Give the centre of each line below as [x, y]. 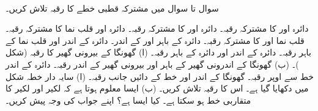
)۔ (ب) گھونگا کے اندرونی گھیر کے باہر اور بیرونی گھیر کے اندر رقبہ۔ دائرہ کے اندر [152, 64]
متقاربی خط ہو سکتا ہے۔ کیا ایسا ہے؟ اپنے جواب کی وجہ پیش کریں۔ [128, 100]
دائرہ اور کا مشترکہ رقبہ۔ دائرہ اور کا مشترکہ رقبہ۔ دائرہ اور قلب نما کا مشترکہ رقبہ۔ [157, 28]
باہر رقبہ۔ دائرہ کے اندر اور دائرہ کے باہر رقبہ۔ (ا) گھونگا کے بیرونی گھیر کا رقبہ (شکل [158, 52]
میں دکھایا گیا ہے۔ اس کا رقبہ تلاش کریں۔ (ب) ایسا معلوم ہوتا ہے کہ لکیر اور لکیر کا [157, 88]
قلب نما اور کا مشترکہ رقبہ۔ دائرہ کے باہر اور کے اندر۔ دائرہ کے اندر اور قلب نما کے [155, 40]
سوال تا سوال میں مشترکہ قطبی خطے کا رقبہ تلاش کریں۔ [112, 8]
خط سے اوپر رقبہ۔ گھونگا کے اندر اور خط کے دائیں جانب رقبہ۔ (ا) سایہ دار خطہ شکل [160, 76]
